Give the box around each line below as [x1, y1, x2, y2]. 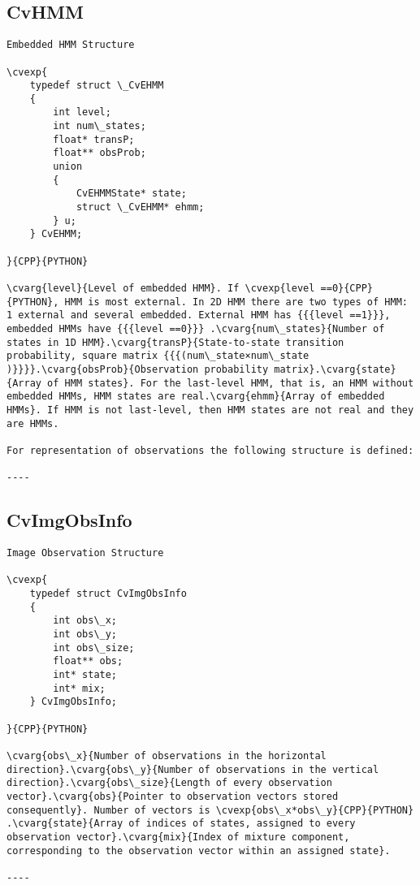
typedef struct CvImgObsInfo [29, 588, 187, 600]
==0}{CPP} [320, 283, 374, 295]
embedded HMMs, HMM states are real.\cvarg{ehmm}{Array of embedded [6, 391, 385, 403]
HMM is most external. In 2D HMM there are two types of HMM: [64, 296, 408, 308]
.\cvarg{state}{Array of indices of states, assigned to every [6, 818, 356, 830]
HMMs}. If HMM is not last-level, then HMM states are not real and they [6, 404, 414, 416]
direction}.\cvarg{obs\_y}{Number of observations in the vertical [6, 763, 379, 775]
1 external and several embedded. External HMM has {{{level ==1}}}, [6, 309, 391, 322]
